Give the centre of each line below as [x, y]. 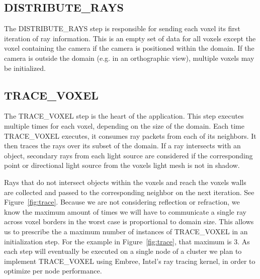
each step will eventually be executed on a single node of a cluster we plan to [123, 251]
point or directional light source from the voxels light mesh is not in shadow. [122, 165]
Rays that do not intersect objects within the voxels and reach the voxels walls [125, 182]
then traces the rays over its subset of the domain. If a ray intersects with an [122, 146]
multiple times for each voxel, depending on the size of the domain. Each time [124, 125]
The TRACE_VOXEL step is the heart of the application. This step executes [124, 116]
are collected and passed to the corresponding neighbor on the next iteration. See [129, 192]
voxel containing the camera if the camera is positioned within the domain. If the [129, 48]
